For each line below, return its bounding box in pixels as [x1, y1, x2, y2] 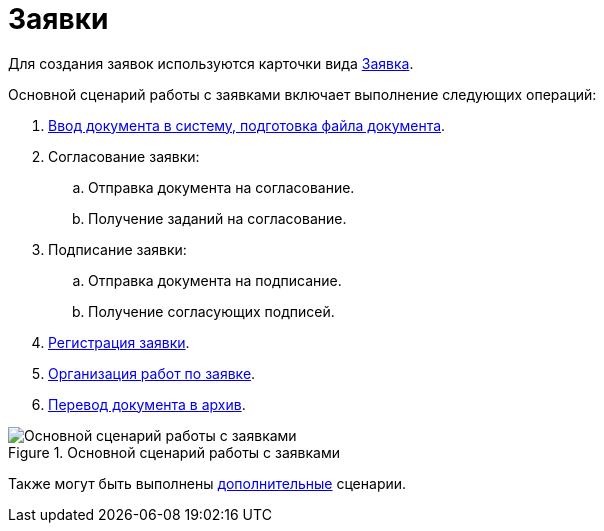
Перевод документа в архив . [48, 395, 246, 413]
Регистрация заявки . [48, 333, 190, 351]
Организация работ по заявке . [48, 364, 256, 382]
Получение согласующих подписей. [88, 302, 335, 320]
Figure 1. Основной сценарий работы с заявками [8, 443, 340, 461]
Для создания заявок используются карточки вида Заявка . [8, 54, 414, 72]
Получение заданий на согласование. [88, 209, 347, 227]
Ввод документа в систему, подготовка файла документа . [48, 116, 446, 134]
